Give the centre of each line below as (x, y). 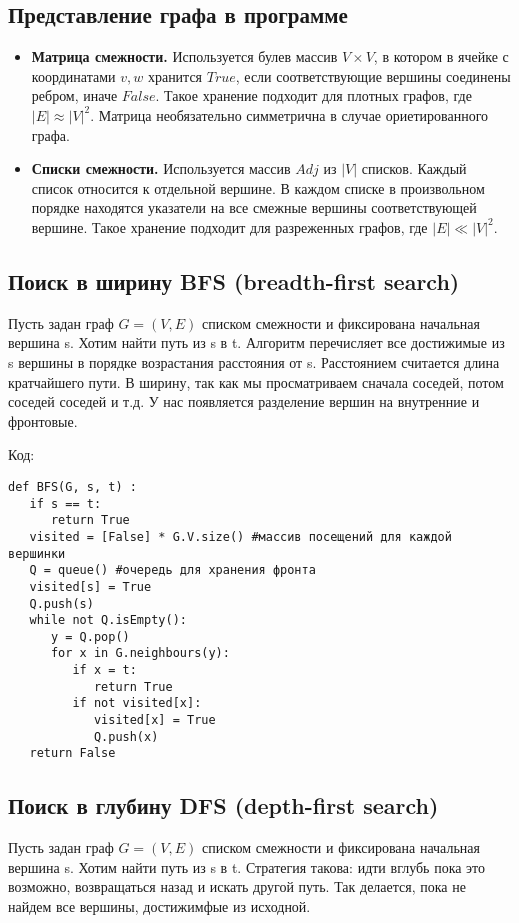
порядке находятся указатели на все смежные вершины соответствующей (254, 207)
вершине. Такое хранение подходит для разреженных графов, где (229, 226)
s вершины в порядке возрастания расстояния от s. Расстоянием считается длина (254, 361)
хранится (175, 75)
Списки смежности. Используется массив (161, 168)
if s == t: (65, 503)
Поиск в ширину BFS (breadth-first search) (234, 280)
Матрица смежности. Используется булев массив (184, 56)
